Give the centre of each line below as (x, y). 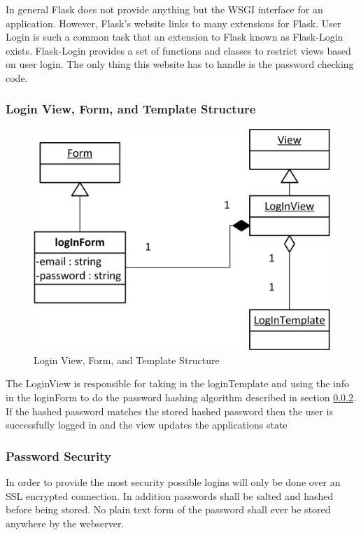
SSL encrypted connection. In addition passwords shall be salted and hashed (170, 495)
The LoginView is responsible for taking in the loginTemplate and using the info (178, 383)
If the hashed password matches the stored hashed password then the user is (169, 411)
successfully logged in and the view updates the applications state (147, 425)
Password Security (58, 456)
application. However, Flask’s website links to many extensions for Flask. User (174, 23)
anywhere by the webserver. (65, 523)
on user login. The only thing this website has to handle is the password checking (180, 64)
